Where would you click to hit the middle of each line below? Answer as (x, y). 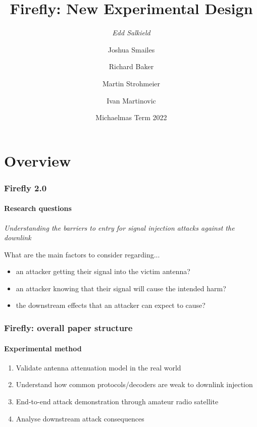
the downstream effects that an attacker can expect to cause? (111, 305)
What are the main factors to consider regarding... (82, 254)
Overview (38, 160)
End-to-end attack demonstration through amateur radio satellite (117, 401)
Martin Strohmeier (131, 83)
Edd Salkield (131, 33)
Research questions (38, 208)
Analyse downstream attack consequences (80, 418)
